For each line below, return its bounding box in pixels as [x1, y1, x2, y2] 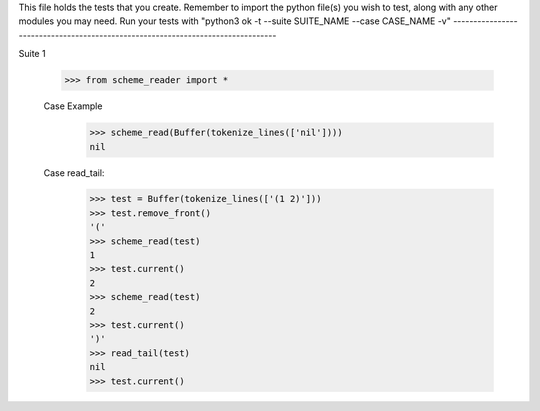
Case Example [43, 100, 103, 112]
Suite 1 [18, 48, 46, 60]
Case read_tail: [43, 166, 105, 179]
